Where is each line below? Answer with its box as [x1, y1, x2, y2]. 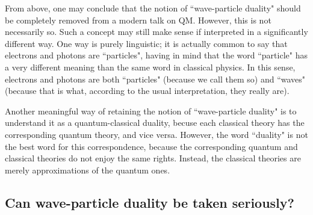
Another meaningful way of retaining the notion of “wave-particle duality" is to [5, 104, 297, 117]
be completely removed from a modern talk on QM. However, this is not [5, 13, 271, 26]
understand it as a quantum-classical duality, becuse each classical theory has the [5, 116, 305, 129]
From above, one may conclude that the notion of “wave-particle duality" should [5, 2, 301, 14]
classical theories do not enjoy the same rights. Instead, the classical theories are [5, 152, 301, 164]
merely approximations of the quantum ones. [5, 163, 170, 176]
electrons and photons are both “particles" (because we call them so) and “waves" [5, 72, 306, 85]
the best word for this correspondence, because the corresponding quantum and [5, 140, 298, 152]
